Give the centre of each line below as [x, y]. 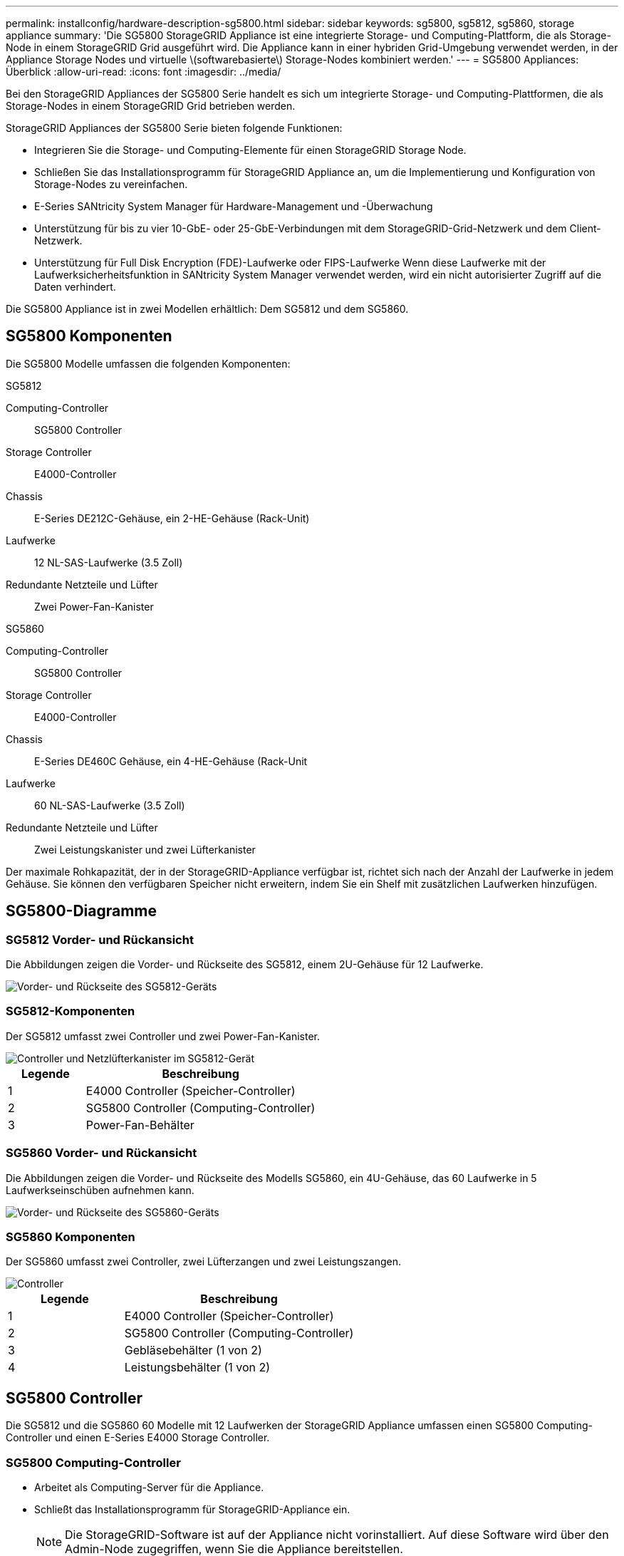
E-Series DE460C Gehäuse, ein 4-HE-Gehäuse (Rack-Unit [171, 761]
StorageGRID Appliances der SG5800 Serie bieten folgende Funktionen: [174, 128]
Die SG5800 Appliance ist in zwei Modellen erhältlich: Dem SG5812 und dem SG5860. [207, 309]
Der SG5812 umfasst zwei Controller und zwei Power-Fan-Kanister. [163, 1036]
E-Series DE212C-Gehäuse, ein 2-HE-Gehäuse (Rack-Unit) [172, 518]
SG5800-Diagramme [81, 911]
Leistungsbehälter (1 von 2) [197, 1368]
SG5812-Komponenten [71, 1011]
